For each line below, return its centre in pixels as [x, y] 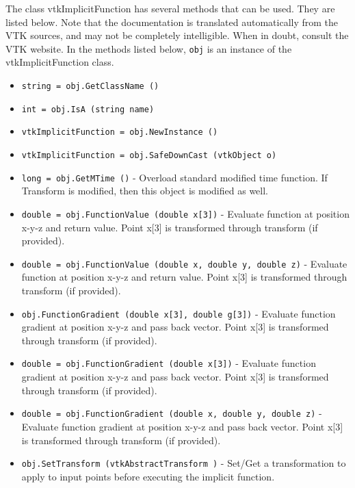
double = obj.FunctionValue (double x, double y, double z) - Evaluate [184, 263]
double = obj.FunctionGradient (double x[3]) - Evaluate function [169, 363]
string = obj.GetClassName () [90, 87]
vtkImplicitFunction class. [60, 62]
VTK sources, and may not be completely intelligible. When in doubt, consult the [177, 35]
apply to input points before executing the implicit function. [148, 476]
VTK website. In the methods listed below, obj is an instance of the [149, 48]
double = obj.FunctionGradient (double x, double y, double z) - [172, 413]
